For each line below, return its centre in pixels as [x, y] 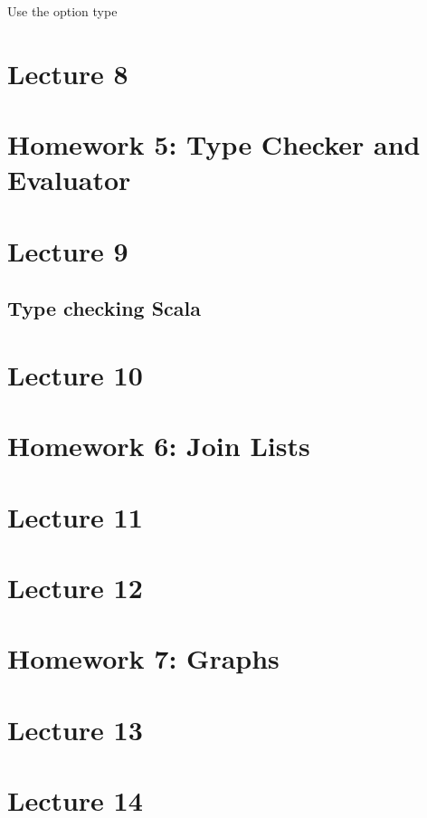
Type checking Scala [104, 308]
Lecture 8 [68, 73]
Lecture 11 [75, 516]
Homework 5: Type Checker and [214, 144]
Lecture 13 [75, 729]
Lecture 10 [75, 374]
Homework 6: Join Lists [159, 446]
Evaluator [69, 180]
